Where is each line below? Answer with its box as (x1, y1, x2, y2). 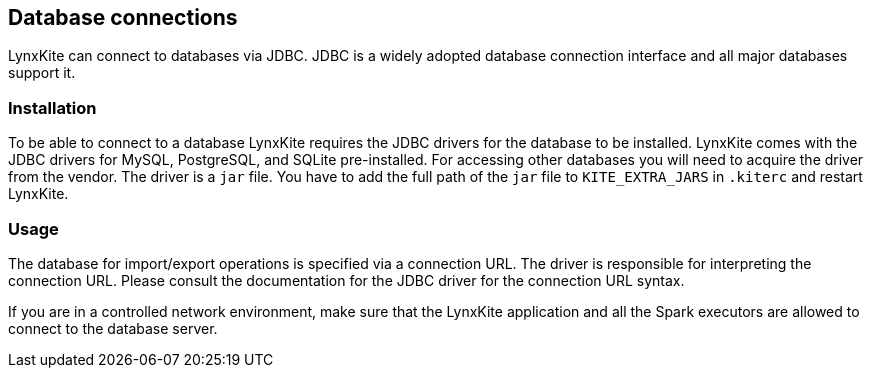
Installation (8, 97, 97, 118)
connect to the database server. (8, 319, 218, 337)
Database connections (8, 5, 238, 30)
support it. (8, 64, 76, 82)
